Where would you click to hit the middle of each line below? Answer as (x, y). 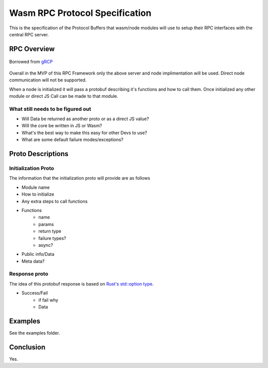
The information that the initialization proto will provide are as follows (80, 178)
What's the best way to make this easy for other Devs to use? (84, 133)
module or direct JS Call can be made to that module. (64, 96)
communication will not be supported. (48, 80)
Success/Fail (35, 293)
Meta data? (33, 261)
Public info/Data (38, 254)
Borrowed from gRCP (31, 62)
